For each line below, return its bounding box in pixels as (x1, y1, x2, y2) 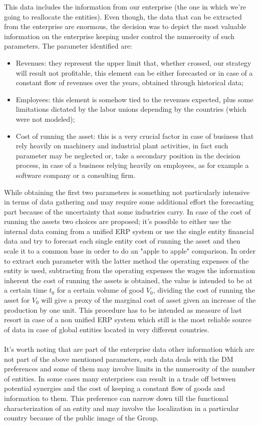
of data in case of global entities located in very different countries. (4, 324, 209, 334)
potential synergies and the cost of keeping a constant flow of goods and (4, 383, 225, 393)
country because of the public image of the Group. (4, 412, 159, 423)
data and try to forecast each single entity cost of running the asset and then (4, 236, 240, 246)
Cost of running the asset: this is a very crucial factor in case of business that (16, 130, 254, 141)
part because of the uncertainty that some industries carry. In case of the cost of (4, 206, 251, 217)
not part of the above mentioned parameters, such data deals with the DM (4, 353, 233, 364)
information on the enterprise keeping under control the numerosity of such (4, 31, 235, 41)
